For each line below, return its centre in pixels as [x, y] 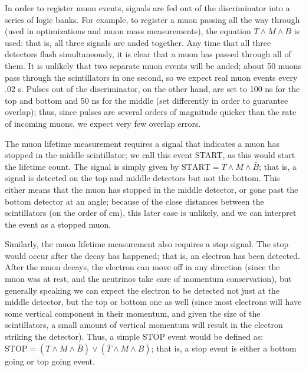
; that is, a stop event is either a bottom [224, 348]
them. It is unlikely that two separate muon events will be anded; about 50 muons [153, 65]
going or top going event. [50, 361]
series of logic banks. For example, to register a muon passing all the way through [152, 19]
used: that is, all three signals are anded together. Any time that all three [138, 42]
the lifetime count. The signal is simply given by [92, 166]
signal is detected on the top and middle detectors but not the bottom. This [142, 178]
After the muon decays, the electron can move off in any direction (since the [142, 267]
